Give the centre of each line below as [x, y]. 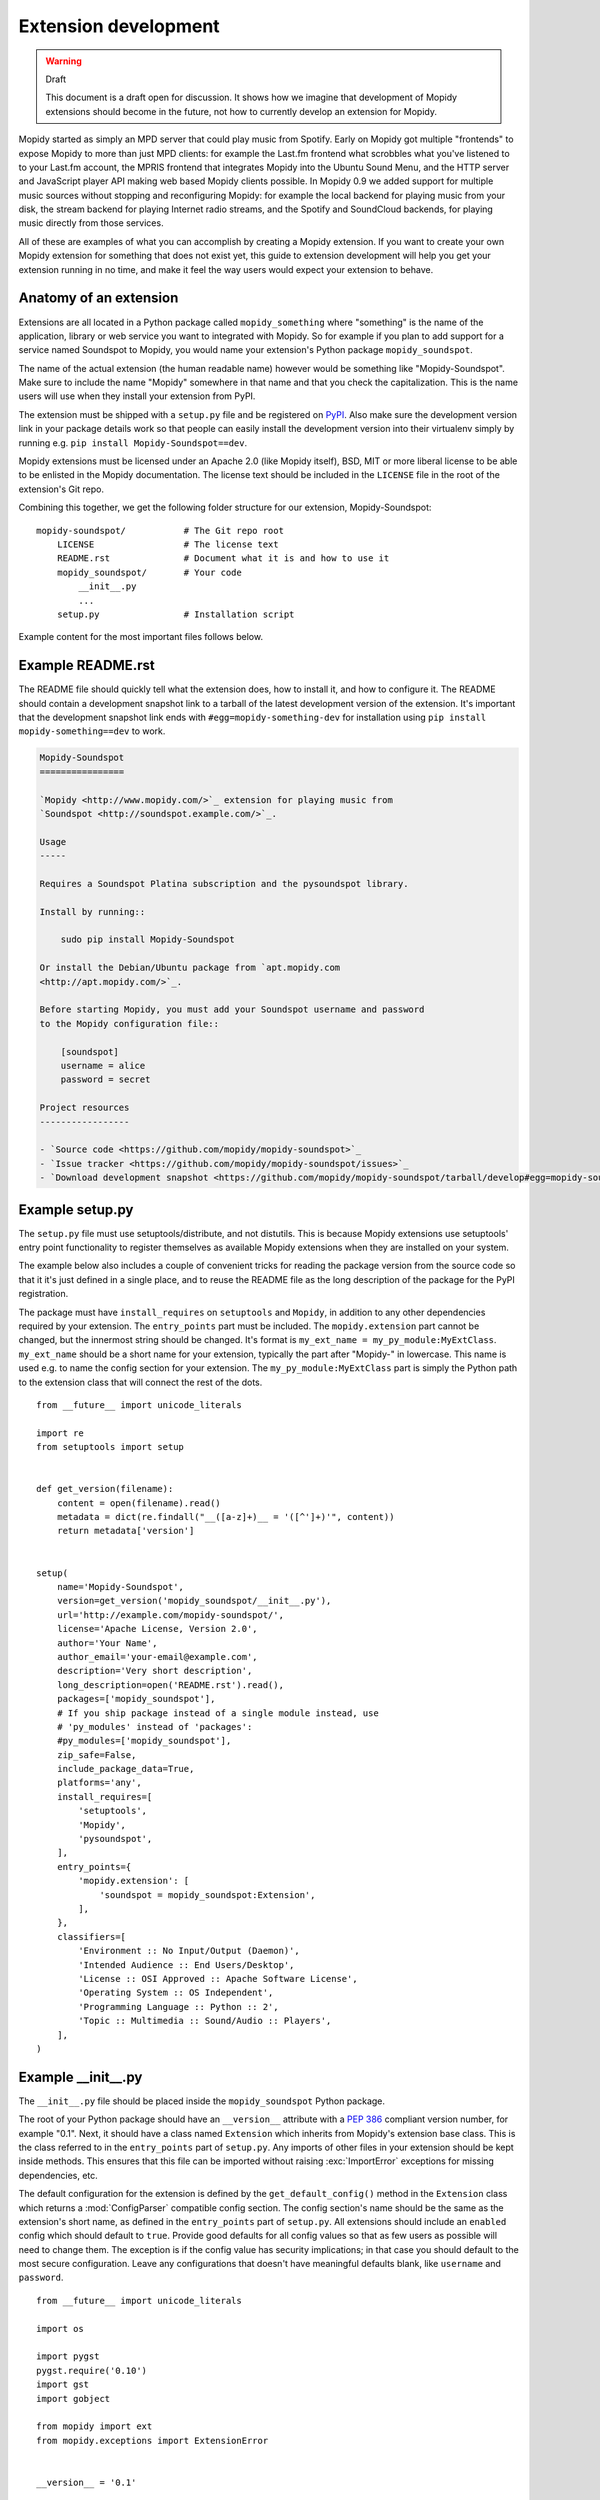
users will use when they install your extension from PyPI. [137, 396]
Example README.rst [86, 665]
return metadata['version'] [125, 1531]
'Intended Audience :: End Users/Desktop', [186, 1964]
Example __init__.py [80, 2076]
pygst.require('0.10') [92, 2370]
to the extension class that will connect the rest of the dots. [140, 1382]
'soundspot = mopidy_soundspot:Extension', [207, 1894]
